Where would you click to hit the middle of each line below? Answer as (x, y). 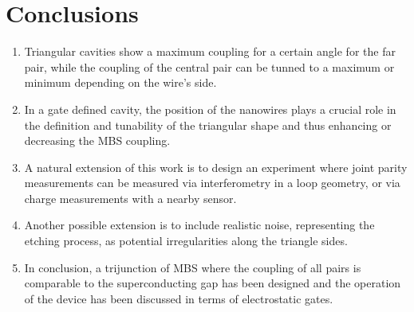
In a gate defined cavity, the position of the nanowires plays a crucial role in (210, 109)
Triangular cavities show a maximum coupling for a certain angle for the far (210, 51)
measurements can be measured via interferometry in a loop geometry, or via (212, 183)
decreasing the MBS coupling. (97, 140)
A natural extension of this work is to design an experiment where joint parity (216, 167)
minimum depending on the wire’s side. (120, 82)
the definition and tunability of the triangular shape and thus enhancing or (208, 125)
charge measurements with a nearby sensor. (130, 198)
